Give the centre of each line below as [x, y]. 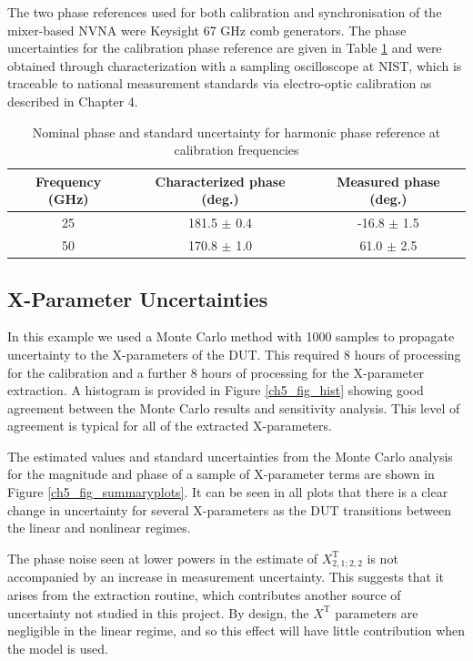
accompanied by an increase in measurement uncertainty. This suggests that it [226, 577]
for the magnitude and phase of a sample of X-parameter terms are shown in [221, 474]
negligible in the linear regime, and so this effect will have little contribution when [236, 630]
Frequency [68, 181]
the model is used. [58, 648]
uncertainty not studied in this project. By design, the [158, 612]
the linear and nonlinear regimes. [99, 528]
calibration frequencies [236, 150]
